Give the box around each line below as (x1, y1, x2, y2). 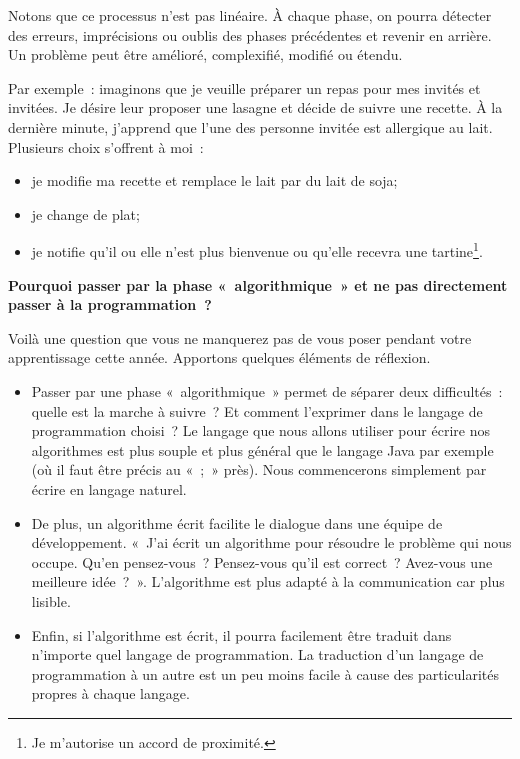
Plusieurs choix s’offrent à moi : (8, 136, 204, 157)
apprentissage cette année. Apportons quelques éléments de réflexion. (8, 347, 431, 368)
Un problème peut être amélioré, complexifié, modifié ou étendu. (8, 44, 403, 65)
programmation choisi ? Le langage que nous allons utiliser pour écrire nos (31, 420, 490, 441)
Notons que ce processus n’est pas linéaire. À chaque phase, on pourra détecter (8, 5, 492, 25)
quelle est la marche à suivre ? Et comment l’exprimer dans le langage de (31, 400, 483, 421)
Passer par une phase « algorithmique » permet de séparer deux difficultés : (31, 380, 503, 401)
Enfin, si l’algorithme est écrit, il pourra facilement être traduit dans (31, 624, 452, 645)
